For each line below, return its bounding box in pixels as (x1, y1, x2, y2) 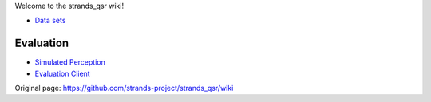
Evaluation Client (34, 69, 91, 78)
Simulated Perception (34, 57, 105, 67)
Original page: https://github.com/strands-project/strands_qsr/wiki (14, 84, 234, 93)
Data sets (34, 16, 66, 25)
